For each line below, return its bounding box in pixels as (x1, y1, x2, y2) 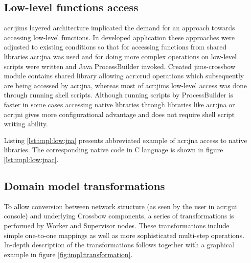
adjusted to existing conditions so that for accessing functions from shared (4, 42, 227, 52)
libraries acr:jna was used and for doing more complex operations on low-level (4, 51, 237, 61)
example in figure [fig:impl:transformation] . (4, 249, 133, 259)
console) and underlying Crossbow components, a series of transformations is (4, 211, 234, 221)
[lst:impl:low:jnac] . (4, 154, 59, 164)
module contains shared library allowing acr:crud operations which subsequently (4, 71, 244, 81)
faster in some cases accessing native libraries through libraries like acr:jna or (4, 99, 235, 109)
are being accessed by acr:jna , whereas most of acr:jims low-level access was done (4, 80, 247, 90)
